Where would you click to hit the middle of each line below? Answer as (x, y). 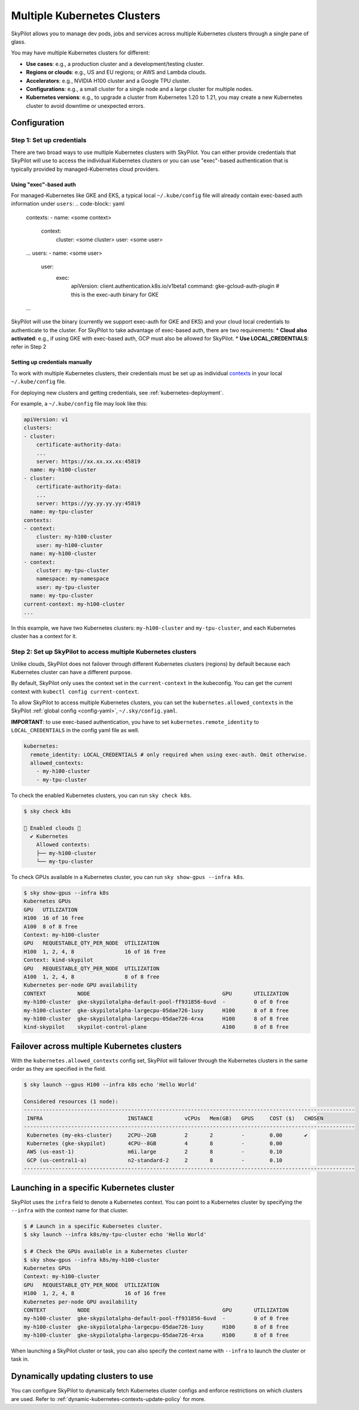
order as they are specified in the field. (59, 1069)
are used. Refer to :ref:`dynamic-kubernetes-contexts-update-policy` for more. (108, 1399)
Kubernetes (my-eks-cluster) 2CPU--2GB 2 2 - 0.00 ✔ (168, 1135)
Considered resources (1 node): (71, 1101)
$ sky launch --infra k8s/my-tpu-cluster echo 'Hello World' (115, 1235)
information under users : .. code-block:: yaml (68, 204)
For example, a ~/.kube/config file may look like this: (79, 404)
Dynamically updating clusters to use (82, 1376)
